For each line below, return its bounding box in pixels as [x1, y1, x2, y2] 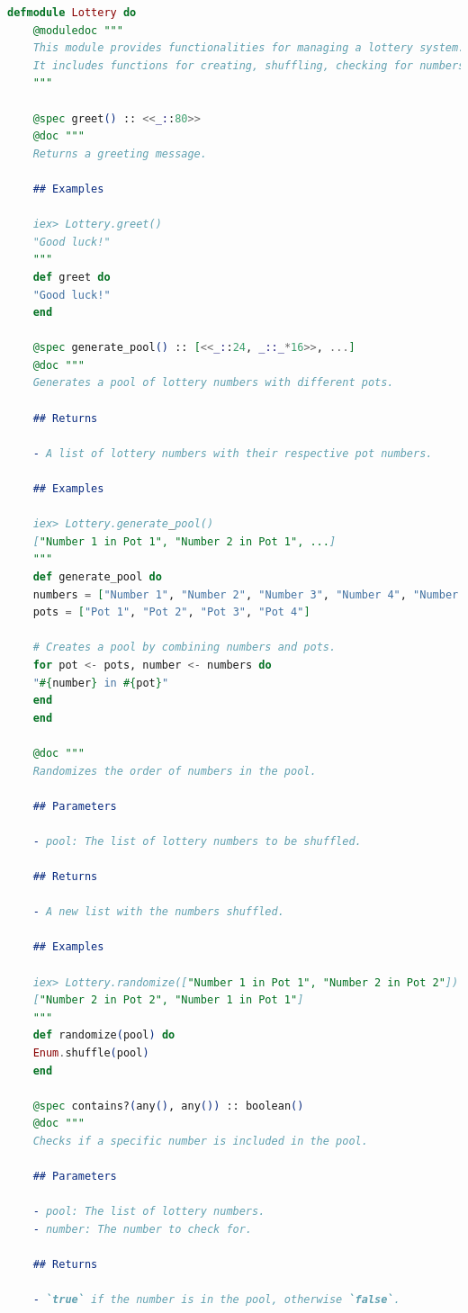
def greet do [32, 270, 111, 283]
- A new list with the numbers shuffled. [32, 905, 284, 919]
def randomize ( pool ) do [32, 1029, 175, 1042]
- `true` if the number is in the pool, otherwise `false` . [32, 1293, 400, 1307]
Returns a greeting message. [32, 147, 207, 160]
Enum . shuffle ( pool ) [32, 1047, 149, 1060]
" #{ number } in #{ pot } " [32, 676, 169, 689]
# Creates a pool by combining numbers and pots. [32, 641, 337, 654]
